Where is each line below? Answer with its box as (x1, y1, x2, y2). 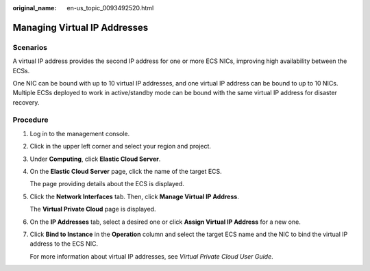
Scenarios (12, 42, 48, 52)
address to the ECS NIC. (29, 240, 99, 248)
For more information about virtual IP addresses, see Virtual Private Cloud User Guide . (29, 252, 273, 260)
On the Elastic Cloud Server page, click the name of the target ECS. (29, 168, 222, 176)
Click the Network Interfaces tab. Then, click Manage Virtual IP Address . (29, 192, 239, 201)
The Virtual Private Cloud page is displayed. (29, 205, 156, 214)
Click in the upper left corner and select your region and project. (29, 142, 212, 151)
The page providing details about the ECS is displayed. (29, 180, 184, 188)
